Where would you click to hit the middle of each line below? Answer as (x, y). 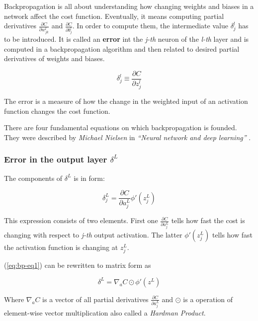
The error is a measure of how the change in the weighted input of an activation (126, 101)
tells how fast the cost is (208, 220)
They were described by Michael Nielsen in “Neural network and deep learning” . (128, 137)
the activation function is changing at (61, 247)
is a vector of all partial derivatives (95, 299)
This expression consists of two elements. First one (81, 220)
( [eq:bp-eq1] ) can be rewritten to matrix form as (78, 265)
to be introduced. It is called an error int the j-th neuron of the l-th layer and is (127, 39)
